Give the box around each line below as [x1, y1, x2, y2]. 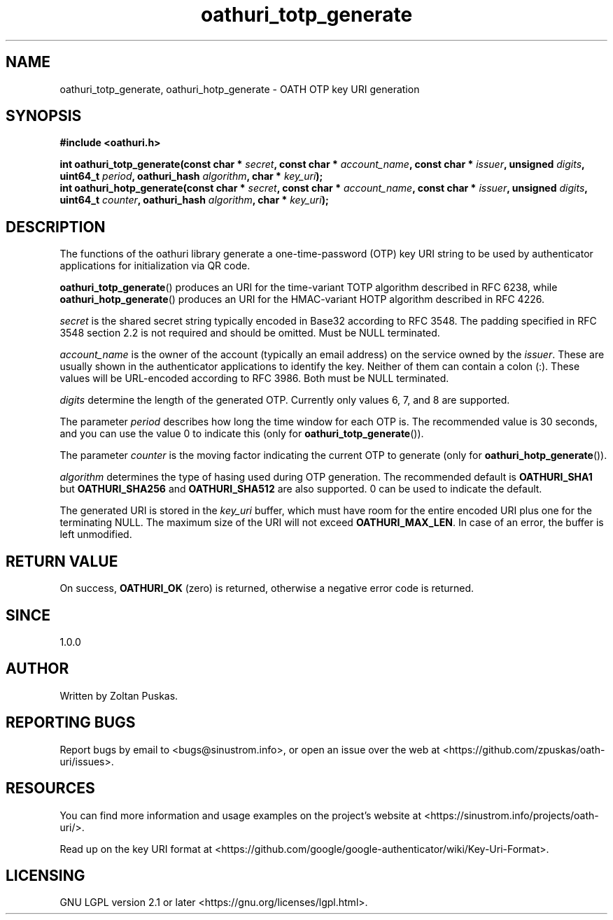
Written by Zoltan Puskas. [59, 689, 178, 702]
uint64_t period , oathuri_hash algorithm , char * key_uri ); [59, 170, 323, 183]
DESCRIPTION [6, 218, 106, 236]
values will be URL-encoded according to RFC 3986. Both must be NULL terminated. [59, 372, 449, 385]
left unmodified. [59, 528, 132, 541]
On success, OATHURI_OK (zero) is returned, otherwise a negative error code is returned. [59, 582, 474, 595]
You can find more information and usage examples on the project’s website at [59, 809, 422, 821]
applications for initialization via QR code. [59, 260, 251, 272]
